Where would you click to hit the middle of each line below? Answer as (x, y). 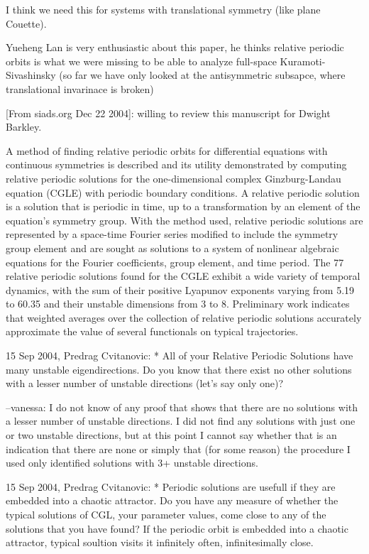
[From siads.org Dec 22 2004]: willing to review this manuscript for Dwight (168, 113)
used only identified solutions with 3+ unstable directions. (132, 463)
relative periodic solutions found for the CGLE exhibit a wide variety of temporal (183, 276)
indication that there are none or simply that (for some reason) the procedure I (178, 449)
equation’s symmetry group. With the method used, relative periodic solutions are (184, 220)
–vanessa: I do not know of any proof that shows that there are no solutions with (182, 407)
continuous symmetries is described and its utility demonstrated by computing (176, 164)
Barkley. (24, 127)
